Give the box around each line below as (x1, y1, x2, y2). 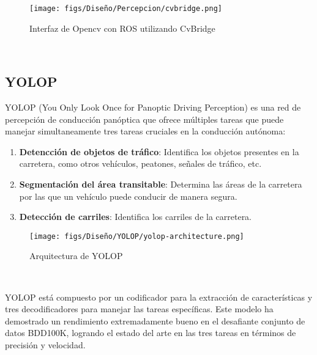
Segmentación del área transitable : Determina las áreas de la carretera (19, 178, 302, 191)
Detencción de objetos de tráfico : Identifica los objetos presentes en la (19, 145, 299, 158)
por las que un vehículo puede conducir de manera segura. (19, 189, 237, 202)
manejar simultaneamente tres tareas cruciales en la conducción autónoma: (5, 125, 286, 137)
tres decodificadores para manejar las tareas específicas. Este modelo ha (5, 302, 274, 315)
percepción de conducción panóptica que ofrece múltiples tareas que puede (5, 112, 284, 125)
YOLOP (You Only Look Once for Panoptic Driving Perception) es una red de (5, 101, 301, 114)
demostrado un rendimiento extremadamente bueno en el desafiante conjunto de (5, 314, 305, 327)
